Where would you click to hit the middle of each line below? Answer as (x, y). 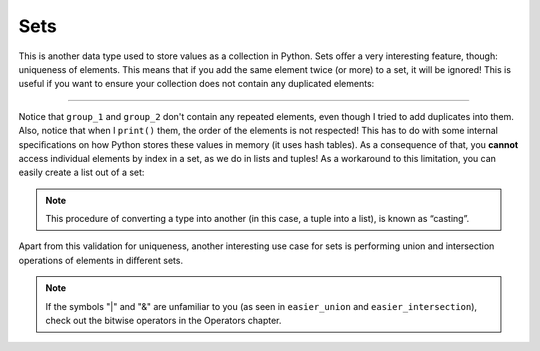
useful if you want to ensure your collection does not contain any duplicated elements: (196, 84)
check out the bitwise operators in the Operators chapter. (163, 321)
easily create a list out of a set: (81, 172)
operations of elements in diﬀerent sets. (101, 260)
